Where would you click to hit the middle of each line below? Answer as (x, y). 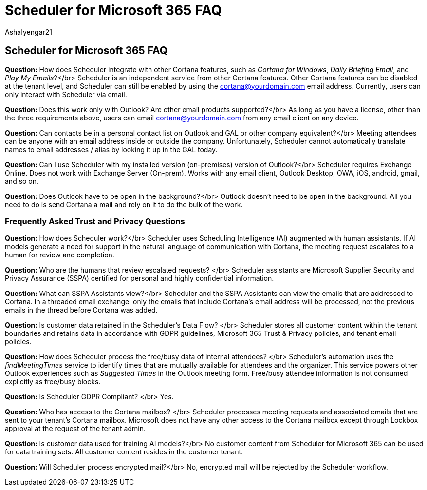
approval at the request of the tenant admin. (75, 429)
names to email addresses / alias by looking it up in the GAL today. (111, 149)
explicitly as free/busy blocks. (53, 382)
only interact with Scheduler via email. (66, 94)
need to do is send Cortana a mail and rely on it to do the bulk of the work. (124, 204)
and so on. (22, 181)
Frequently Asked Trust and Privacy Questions (95, 221)
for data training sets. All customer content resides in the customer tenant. (124, 452)
